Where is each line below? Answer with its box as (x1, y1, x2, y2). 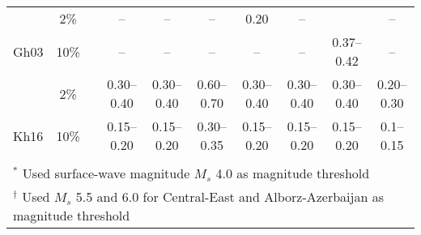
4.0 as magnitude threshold (215, 164, 370, 182)
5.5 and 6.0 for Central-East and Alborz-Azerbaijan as (75, 187, 384, 206)
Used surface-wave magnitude (22, 164, 190, 182)
